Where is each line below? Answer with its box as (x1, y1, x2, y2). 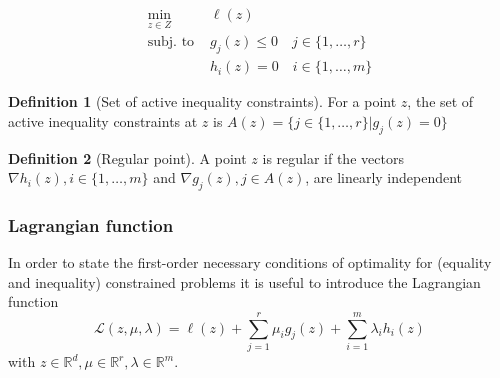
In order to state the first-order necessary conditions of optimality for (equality (8, 252, 492, 273)
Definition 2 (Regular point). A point (8, 147, 247, 168)
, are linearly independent (305, 167, 463, 188)
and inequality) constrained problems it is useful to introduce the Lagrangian (8, 271, 481, 292)
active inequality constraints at (8, 110, 198, 131)
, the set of (407, 91, 474, 112)
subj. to (147, 35, 195, 50)
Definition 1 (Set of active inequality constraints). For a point (8, 91, 397, 112)
